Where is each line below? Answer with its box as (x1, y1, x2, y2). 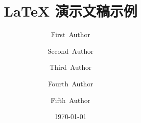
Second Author (47, 45, 94, 56)
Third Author (49, 62, 92, 72)
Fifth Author (50, 95, 91, 105)
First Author (50, 29, 91, 40)
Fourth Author (47, 78, 94, 88)
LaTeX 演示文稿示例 (3, 1, 138, 21)
